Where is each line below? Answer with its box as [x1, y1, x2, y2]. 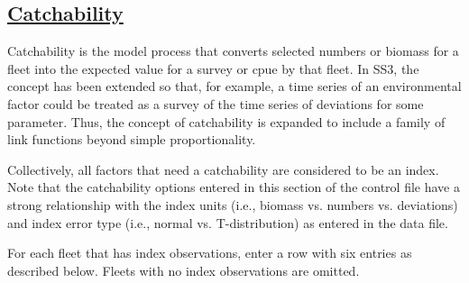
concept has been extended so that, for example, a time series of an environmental [7, 77, 462, 96]
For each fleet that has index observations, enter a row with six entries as [7, 243, 412, 262]
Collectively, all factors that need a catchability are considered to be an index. [7, 160, 439, 178]
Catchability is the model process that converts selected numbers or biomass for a [7, 41, 459, 60]
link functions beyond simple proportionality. [7, 130, 256, 149]
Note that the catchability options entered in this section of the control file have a [7, 178, 460, 196]
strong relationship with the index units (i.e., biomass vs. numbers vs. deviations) [7, 195, 458, 214]
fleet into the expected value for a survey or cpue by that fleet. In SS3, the [7, 59, 419, 78]
